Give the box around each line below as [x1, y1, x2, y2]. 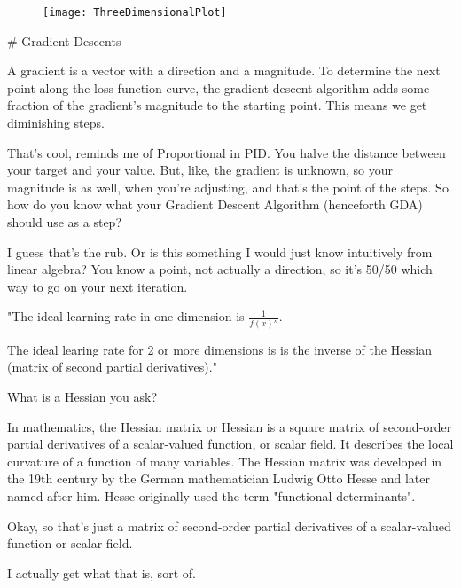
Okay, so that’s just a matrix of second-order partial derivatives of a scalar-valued [7, 516, 451, 535]
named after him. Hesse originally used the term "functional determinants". [7, 486, 416, 505]
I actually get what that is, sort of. [7, 563, 196, 582]
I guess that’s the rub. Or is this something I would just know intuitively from [7, 242, 433, 261]
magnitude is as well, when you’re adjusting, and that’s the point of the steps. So [7, 177, 449, 196]
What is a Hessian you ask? [7, 387, 158, 405]
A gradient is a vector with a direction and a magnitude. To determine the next [7, 61, 441, 80]
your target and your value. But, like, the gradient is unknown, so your [7, 161, 393, 179]
